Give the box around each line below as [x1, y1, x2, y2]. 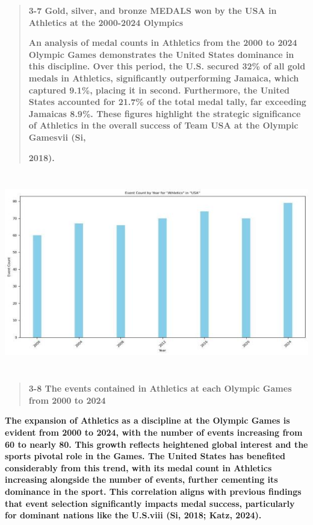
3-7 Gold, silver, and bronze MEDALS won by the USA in [28, 4, 277, 16]
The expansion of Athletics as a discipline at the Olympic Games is [5, 414, 290, 427]
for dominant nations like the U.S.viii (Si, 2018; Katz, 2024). [5, 509, 262, 521]
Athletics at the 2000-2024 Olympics [28, 16, 184, 28]
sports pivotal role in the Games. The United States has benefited [5, 450, 286, 462]
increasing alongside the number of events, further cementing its [5, 473, 278, 486]
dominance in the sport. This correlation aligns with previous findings [5, 485, 302, 498]
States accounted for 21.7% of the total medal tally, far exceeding [28, 95, 306, 108]
